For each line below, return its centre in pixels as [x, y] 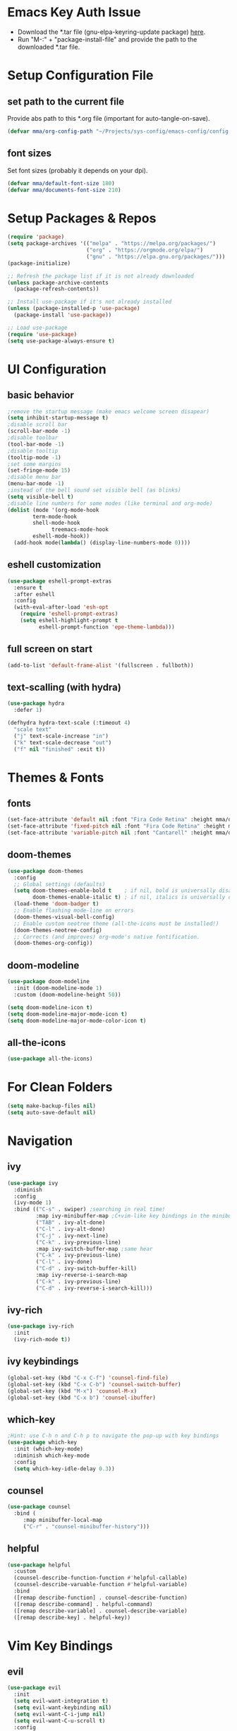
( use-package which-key [42, 1442]
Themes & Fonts [56, 777]
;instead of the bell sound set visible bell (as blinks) [94, 490]
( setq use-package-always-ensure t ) [61, 341]
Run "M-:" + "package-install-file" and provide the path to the [107, 39]
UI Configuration [57, 369]
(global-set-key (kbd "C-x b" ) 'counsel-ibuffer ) [82, 1398]
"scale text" [33, 729]
